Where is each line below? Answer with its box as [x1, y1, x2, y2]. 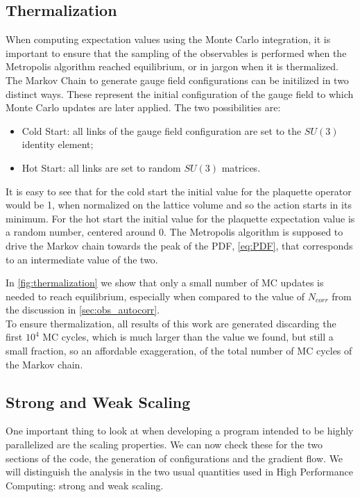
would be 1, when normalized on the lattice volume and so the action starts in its [6, 197, 352, 212]
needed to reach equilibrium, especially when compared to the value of [6, 288, 305, 303]
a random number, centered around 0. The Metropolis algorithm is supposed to [6, 225, 343, 239]
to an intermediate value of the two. [6, 252, 158, 266]
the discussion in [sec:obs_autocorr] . [6, 302, 160, 317]
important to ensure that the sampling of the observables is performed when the [6, 45, 347, 60]
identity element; [22, 137, 94, 152]
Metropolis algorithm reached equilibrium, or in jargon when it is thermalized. [6, 59, 338, 74]
